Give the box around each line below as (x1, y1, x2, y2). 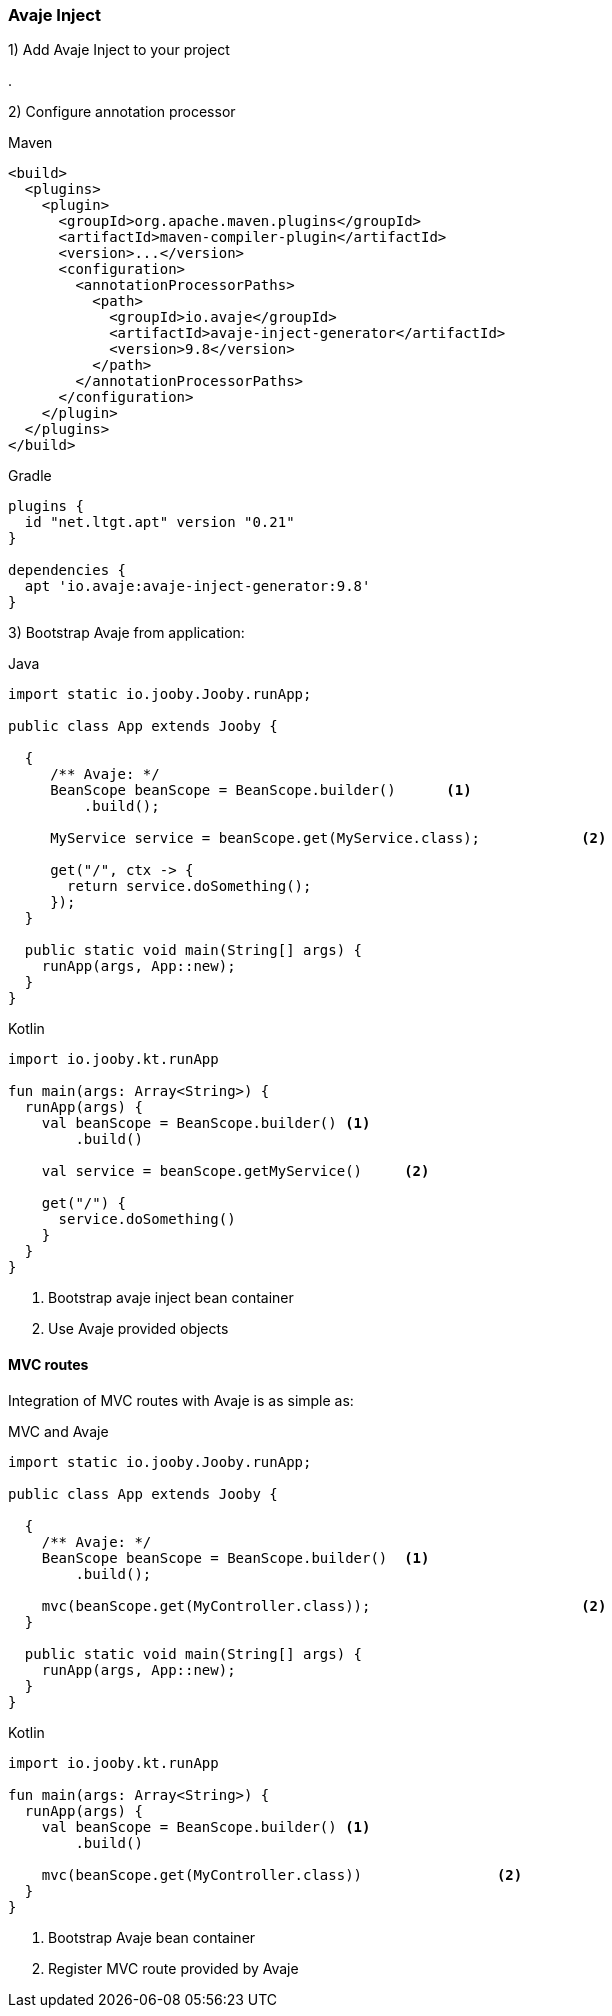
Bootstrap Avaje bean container (48, 1928, 256, 1946)
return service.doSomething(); (67, 878, 312, 895)
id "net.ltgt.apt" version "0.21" (24, 514, 295, 531)
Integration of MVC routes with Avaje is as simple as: (8, 1391, 354, 1409)
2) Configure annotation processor (8, 103, 236, 121)
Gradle (8, 467, 52, 485)
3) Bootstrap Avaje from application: (8, 624, 245, 642)
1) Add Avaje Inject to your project (8, 41, 230, 59)
